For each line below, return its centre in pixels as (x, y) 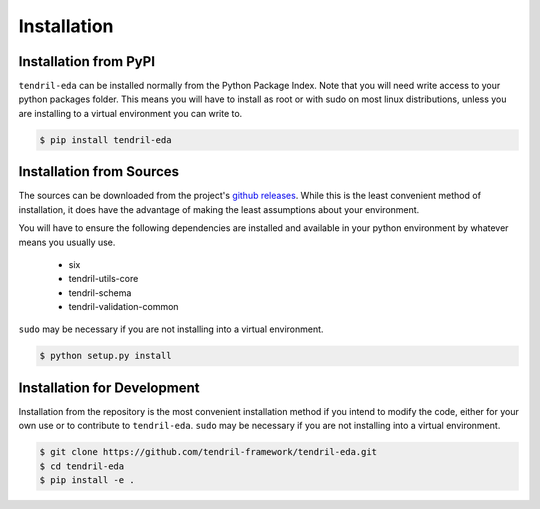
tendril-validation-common (123, 307)
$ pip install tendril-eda (105, 139)
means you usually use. (67, 242)
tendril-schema (100, 292)
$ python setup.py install (105, 356)
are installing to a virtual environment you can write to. (130, 113)
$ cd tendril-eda (82, 466)
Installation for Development (109, 387)
